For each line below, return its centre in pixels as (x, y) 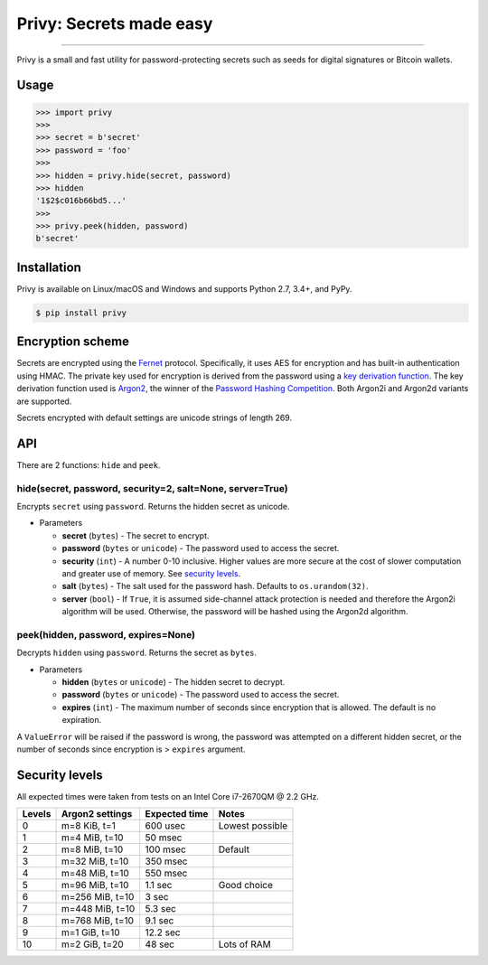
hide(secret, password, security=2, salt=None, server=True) (152, 488)
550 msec (166, 874)
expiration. (82, 720)
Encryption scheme (73, 342)
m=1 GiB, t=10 (91, 932)
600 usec (165, 826)
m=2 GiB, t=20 (92, 944)
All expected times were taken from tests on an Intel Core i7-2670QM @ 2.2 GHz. (168, 796)
